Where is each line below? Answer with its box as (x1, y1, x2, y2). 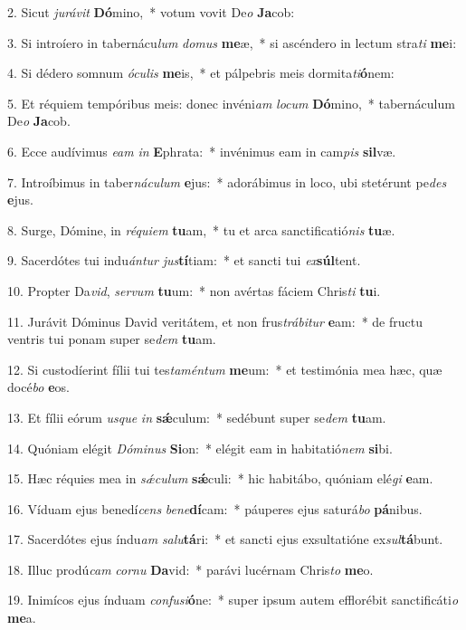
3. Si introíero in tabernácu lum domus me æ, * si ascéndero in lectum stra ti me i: (7, 33, 457, 52)
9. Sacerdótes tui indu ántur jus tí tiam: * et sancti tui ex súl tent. (7, 251, 361, 270)
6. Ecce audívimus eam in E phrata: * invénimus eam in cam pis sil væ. (7, 141, 396, 160)
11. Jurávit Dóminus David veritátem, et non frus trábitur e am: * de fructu (7, 311, 423, 330)
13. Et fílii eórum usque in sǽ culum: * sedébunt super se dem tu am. (7, 407, 386, 426)
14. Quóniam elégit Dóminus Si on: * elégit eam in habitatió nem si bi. (7, 438, 393, 457)
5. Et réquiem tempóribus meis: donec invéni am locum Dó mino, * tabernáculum (7, 93, 455, 112)
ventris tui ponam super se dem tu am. (7, 329, 216, 348)
